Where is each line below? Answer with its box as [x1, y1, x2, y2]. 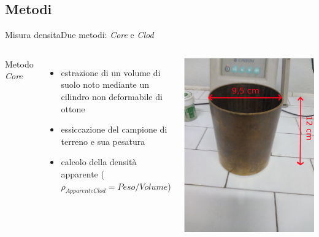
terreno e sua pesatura [61, 134, 145, 147]
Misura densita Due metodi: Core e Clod [5, 28, 154, 41]
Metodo [5, 57, 34, 70]
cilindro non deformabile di [61, 90, 163, 103]
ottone [61, 102, 85, 115]
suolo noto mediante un [61, 78, 150, 91]
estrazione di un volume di [61, 66, 161, 79]
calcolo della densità [61, 155, 137, 168]
